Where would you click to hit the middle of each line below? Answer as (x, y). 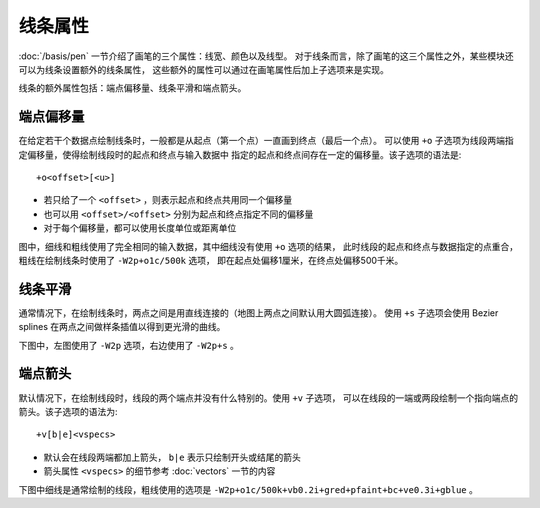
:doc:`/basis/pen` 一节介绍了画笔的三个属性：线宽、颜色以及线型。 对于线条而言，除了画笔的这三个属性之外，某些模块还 (266, 56)
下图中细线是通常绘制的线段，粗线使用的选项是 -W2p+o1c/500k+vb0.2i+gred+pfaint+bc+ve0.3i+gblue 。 (248, 489)
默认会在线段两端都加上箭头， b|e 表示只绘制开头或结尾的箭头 (172, 457)
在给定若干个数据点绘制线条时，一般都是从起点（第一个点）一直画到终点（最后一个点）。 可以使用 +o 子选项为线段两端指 (266, 141)
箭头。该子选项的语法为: (68, 411)
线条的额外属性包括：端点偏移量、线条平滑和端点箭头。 (132, 88)
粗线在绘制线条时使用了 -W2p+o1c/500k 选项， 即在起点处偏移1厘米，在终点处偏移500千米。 (211, 260)
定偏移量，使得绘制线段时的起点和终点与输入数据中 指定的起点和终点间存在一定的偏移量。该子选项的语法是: (240, 154)
